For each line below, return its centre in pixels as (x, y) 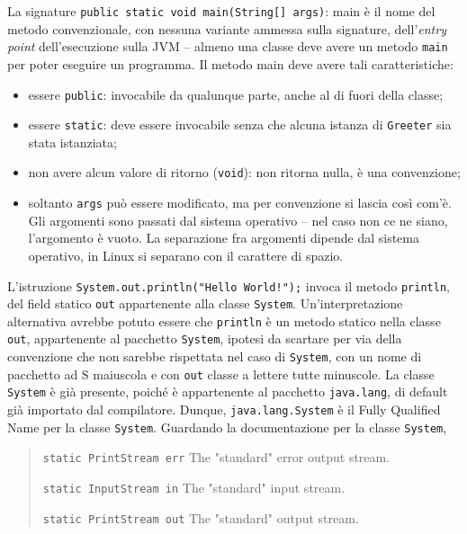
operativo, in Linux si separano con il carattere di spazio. (186, 255)
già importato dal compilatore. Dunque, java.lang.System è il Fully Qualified (224, 409)
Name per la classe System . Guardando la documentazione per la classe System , (227, 427)
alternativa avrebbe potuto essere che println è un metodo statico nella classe (224, 320)
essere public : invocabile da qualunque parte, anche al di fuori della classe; (236, 94)
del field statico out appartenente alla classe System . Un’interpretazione (205, 303)
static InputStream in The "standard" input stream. (194, 488)
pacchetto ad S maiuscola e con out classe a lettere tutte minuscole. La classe (221, 374)
